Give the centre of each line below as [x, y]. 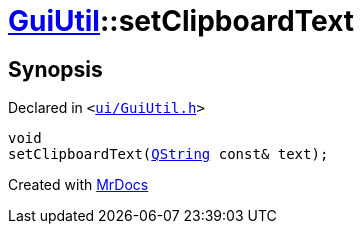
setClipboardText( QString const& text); [168, 154]
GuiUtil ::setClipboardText [181, 21]
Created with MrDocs [78, 185]
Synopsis [55, 69]
